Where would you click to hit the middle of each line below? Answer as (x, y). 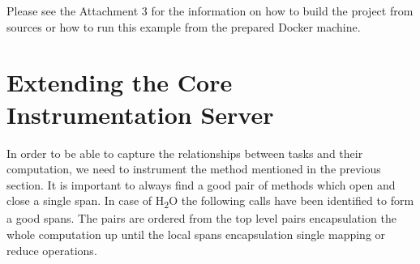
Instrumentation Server (140, 114)
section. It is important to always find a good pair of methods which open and (201, 184)
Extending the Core (120, 82)
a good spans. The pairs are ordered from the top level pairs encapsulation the (201, 218)
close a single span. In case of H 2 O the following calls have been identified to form (210, 202)
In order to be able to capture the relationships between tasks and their (185, 153)
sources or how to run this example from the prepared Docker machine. (184, 26)
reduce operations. (52, 250)
